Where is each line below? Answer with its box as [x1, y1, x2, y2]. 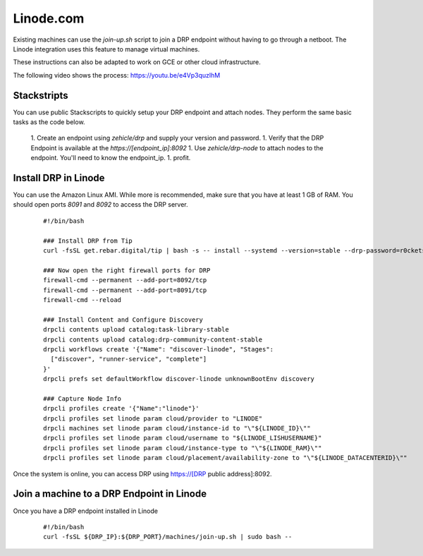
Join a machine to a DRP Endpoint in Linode [13, 488, 207, 500]
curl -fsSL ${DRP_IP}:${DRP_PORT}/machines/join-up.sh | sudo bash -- [43, 533, 293, 541]
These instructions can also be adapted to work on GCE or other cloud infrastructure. [13, 58, 261, 66]
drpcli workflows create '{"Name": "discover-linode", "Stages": [43, 345, 274, 353]
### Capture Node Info [43, 394, 122, 402]
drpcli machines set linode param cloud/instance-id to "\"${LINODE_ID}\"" [43, 424, 311, 433]
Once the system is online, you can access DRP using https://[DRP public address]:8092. [13, 469, 272, 478]
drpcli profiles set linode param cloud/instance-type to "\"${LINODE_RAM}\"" [43, 444, 322, 452]
